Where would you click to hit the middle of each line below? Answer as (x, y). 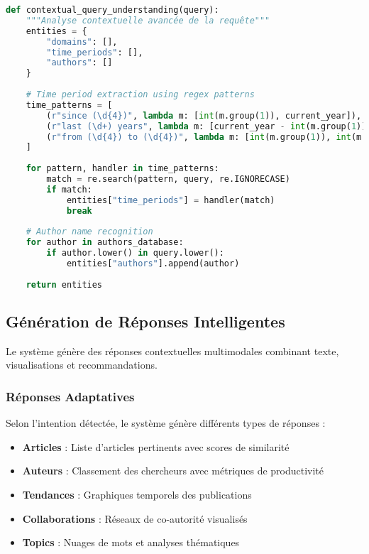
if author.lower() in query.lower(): (135, 253)
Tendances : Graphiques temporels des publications (137, 495)
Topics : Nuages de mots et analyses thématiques (131, 542)
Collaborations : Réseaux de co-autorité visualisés (135, 518)
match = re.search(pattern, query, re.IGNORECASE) (168, 179)
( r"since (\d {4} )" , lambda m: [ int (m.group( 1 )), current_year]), (204, 115)
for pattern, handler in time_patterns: (122, 169)
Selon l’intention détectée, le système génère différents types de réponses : (166, 423)
